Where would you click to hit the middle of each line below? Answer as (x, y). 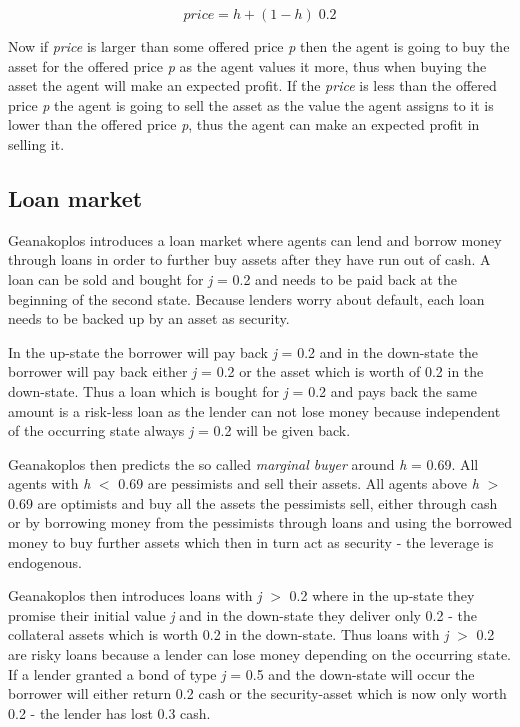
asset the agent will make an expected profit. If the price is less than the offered (252, 85)
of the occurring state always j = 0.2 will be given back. (179, 430)
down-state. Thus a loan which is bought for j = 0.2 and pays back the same (243, 390)
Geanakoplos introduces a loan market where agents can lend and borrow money (255, 239)
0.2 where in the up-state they (382, 595)
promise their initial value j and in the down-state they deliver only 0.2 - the (242, 614)
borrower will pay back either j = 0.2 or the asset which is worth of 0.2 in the (246, 371)
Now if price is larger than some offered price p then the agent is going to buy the (259, 46)
